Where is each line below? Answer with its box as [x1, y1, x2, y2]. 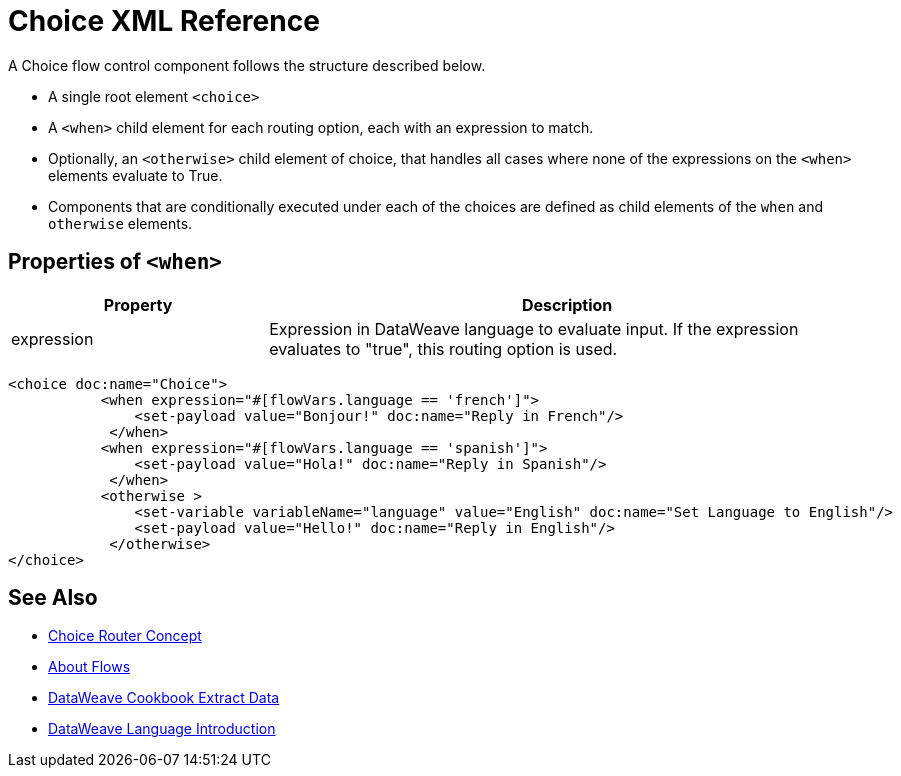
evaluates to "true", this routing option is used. [269, 338, 618, 359]
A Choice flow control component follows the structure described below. [8, 56, 486, 74]
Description [521, 294, 613, 315]
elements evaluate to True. [48, 166, 223, 184]
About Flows [48, 658, 131, 676]
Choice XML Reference [8, 4, 320, 38]
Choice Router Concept [48, 627, 202, 645]
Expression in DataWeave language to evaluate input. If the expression [269, 318, 799, 339]
